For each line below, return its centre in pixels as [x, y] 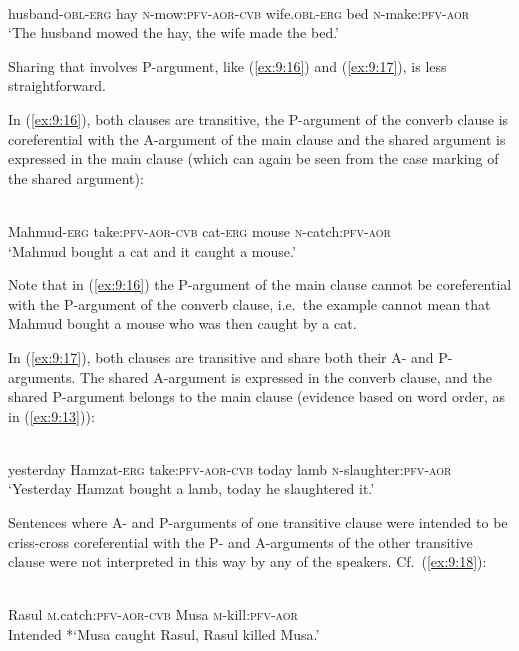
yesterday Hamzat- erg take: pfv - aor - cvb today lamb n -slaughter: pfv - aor [230, 468]
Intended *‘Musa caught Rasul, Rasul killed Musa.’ [164, 634]
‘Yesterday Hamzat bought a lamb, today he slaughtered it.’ [191, 488]
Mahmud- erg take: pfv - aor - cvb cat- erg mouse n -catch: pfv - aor [199, 230]
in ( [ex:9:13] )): [51, 415]
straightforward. [57, 85]
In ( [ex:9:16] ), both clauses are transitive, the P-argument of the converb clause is [258, 118]
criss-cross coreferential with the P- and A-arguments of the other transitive [240, 541]
